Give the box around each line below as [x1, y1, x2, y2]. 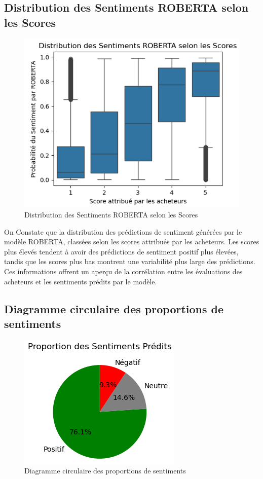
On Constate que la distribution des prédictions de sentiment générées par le [4, 226, 242, 237]
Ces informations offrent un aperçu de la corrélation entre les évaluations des [4, 266, 243, 276]
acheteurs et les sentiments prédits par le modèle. [4, 276, 157, 286]
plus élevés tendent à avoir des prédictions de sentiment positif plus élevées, [4, 246, 239, 256]
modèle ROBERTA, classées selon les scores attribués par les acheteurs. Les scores [4, 236, 259, 247]
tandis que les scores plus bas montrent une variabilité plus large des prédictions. [4, 256, 255, 267]
